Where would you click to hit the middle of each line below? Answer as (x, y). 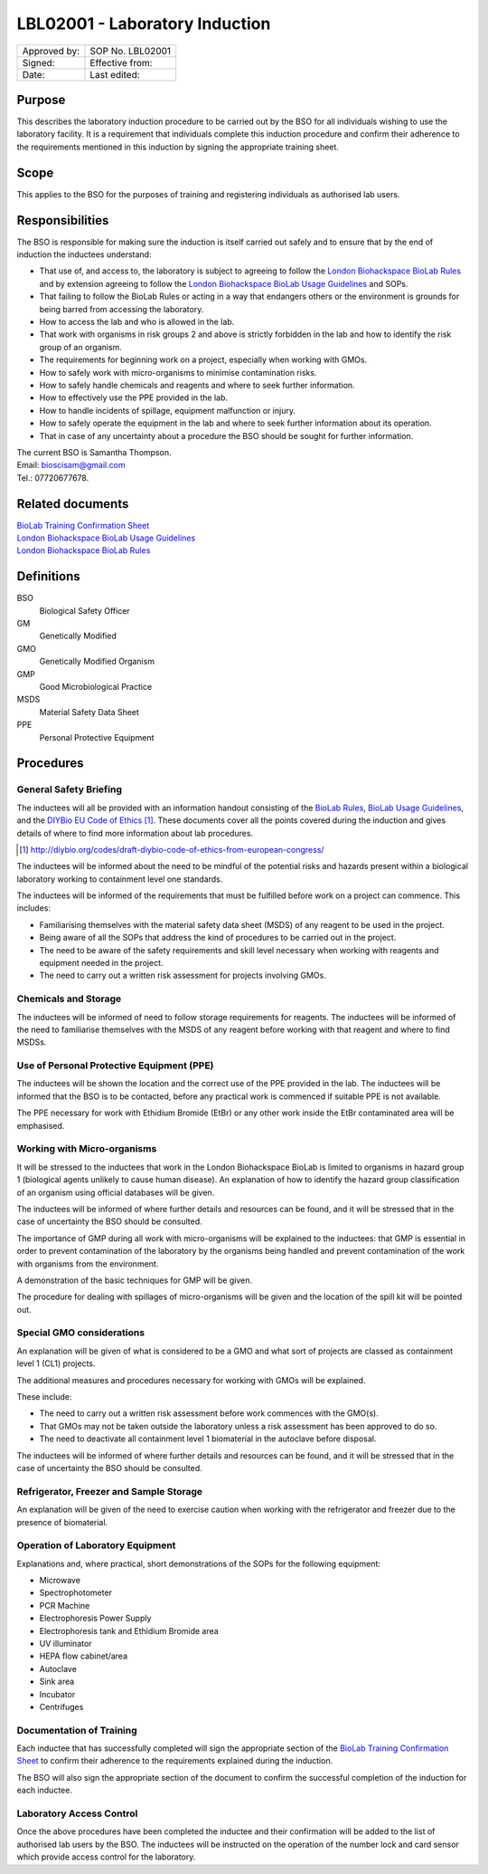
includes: (34, 908)
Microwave (60, 1581)
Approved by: (51, 51)
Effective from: (121, 62)
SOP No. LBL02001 (131, 51)
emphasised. (41, 1125)
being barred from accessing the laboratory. (122, 309)
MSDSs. (32, 1042)
